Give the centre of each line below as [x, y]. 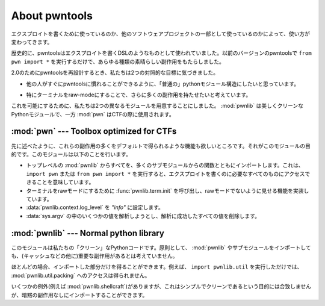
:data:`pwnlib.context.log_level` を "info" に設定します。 [95, 207]
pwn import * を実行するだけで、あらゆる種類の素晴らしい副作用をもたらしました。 [118, 61]
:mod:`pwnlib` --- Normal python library [88, 233]
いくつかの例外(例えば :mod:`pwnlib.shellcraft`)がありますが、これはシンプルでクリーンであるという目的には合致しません [161, 287]
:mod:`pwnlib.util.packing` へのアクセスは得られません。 [81, 275]
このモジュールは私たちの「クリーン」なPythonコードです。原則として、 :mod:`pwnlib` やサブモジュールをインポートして [161, 248]
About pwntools [52, 16]
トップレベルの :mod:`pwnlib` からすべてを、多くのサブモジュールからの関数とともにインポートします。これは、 [165, 165]
